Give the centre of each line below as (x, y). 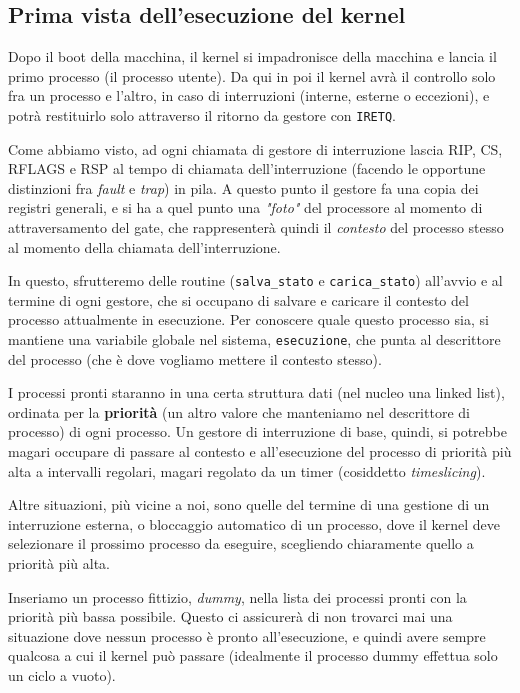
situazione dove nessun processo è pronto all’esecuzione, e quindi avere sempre (247, 635)
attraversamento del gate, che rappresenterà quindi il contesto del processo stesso (256, 227)
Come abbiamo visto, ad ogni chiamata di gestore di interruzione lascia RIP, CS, (255, 148)
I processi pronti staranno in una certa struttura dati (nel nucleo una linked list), (256, 392)
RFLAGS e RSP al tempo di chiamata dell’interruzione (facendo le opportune (247, 168)
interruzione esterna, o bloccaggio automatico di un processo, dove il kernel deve (254, 523)
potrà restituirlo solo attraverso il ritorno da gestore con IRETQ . (202, 114)
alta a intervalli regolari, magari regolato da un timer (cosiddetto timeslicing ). (247, 470)
